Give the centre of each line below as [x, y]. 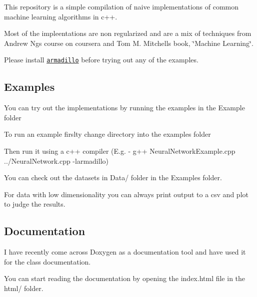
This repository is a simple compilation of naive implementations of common [121, 6]
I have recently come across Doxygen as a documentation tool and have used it [125, 252]
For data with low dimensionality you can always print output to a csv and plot [126, 194]
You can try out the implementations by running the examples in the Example [124, 108]
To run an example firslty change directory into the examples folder [107, 134]
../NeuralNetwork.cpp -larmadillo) [56, 160]
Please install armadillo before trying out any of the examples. [101, 60]
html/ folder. [24, 288]
